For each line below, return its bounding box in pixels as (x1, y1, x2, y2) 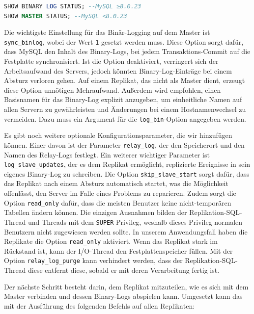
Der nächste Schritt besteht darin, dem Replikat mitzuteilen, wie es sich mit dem (4, 281, 249, 291)
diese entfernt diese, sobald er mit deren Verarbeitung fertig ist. (28, 265, 220, 275)
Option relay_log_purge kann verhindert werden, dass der (4, 255, 183, 265)
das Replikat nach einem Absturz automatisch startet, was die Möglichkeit (4, 178, 228, 188)
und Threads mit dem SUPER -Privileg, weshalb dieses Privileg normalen (28, 216, 243, 227)
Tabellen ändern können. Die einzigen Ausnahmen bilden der (4, 207, 187, 217)
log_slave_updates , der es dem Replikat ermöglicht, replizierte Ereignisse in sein (4, 159, 250, 169)
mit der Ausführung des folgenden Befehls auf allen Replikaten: (4, 300, 195, 311)
